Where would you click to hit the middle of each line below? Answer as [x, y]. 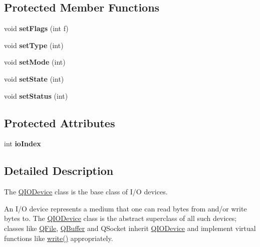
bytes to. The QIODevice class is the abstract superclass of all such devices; [120, 218]
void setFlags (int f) [36, 28]
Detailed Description [59, 171]
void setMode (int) [35, 62]
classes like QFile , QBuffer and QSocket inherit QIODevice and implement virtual [130, 228]
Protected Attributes [60, 122]
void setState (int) [34, 78]
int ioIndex [23, 144]
